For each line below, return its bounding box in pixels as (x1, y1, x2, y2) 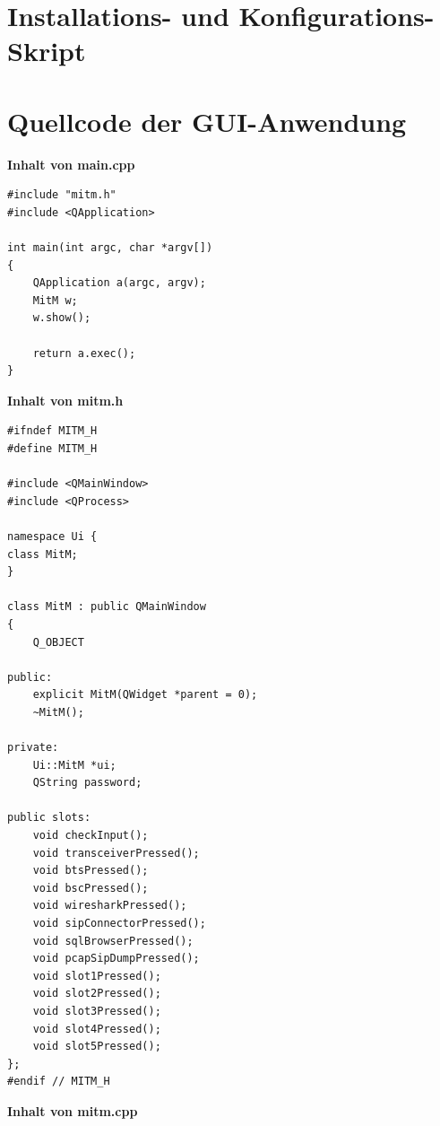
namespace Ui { (7, 529, 98, 543)
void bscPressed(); (32, 881, 149, 895)
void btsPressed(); (32, 864, 149, 877)
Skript (7, 32, 86, 69)
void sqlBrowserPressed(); (32, 934, 194, 947)
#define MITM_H (7, 442, 98, 455)
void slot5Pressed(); (32, 1040, 161, 1053)
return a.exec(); (32, 346, 136, 360)
